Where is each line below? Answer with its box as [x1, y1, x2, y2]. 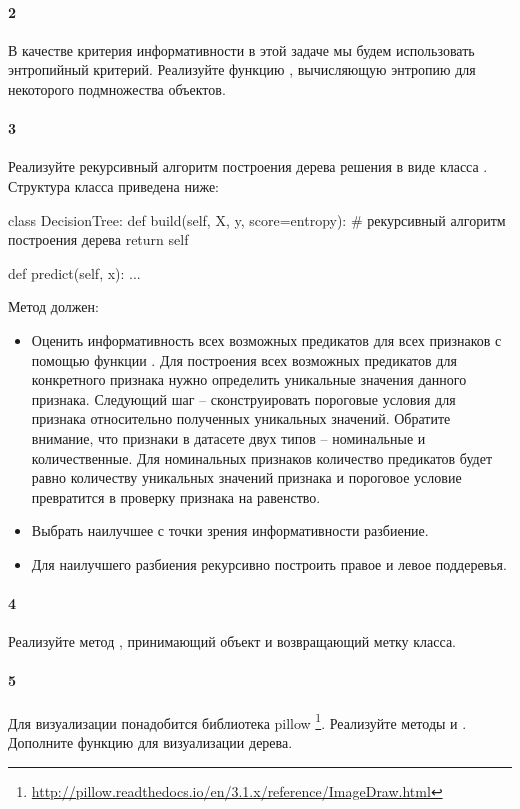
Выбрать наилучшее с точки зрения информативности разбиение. [31, 520, 429, 541]
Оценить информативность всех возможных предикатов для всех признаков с [31, 329, 502, 350]
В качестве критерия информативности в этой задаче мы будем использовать [8, 39, 475, 60]
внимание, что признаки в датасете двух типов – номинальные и [31, 427, 426, 448]
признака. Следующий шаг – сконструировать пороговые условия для [31, 388, 456, 409]
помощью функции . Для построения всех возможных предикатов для [31, 349, 457, 370]
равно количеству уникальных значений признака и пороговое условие [31, 467, 462, 488]
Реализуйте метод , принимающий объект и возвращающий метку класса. [8, 631, 456, 652]
